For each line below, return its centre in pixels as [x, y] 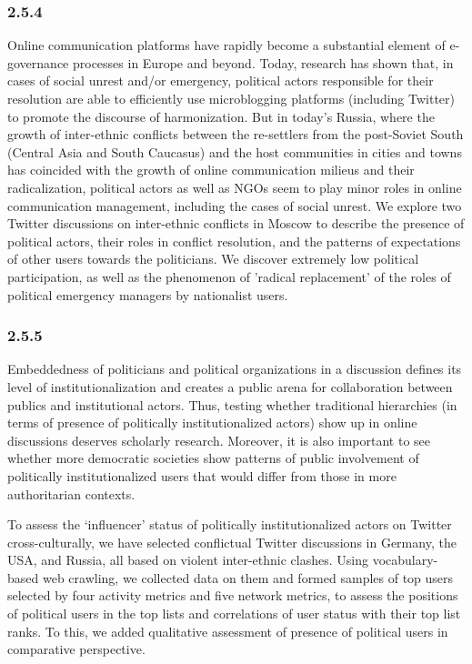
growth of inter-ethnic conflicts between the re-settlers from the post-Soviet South [236, 134]
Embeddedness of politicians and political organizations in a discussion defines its [235, 369]
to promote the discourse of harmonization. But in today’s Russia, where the [221, 116]
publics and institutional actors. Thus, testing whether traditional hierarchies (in [232, 404]
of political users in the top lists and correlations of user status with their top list [234, 614]
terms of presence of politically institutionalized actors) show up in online [212, 423]
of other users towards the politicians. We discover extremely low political [213, 259]
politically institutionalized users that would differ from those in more [202, 475]
